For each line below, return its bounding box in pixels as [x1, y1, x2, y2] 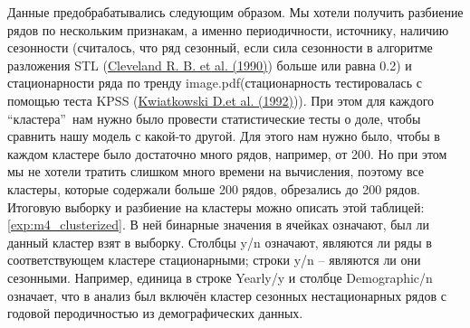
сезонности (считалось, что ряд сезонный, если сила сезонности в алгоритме [7, 38, 433, 57]
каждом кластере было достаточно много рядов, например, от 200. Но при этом [7, 144, 447, 163]
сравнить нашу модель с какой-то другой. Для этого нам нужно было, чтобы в [7, 127, 440, 145]
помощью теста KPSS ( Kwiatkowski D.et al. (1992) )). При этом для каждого [7, 90, 435, 109]
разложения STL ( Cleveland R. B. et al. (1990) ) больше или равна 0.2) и [7, 55, 412, 74]
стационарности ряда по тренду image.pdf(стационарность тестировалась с [7, 73, 423, 92]
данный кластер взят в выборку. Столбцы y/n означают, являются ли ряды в [7, 232, 432, 251]
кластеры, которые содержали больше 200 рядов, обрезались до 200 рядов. [7, 179, 420, 198]
